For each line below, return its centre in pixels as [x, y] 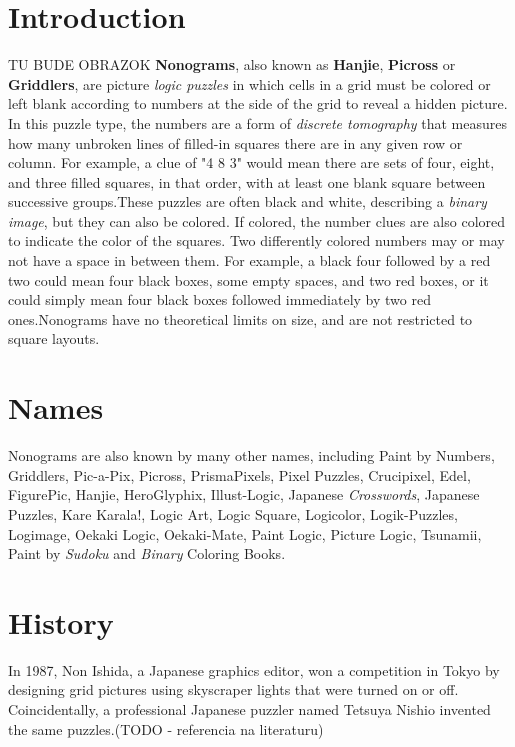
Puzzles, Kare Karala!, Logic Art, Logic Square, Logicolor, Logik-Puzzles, [233, 513]
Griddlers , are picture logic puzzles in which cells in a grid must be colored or [249, 83]
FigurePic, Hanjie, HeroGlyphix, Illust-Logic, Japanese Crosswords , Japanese [244, 494]
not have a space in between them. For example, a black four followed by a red [249, 260]
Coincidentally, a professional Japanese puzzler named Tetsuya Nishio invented [249, 709]
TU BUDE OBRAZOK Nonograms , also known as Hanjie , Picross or [232, 64]
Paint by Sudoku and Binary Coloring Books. [147, 553]
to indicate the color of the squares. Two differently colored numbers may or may [256, 240]
